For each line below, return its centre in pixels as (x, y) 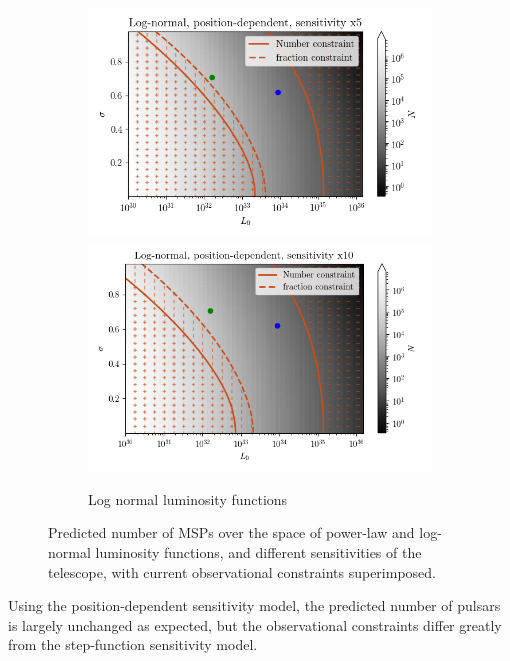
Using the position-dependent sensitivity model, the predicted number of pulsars (254, 605)
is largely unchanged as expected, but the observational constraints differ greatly (255, 624)
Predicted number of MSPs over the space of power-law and (231, 532)
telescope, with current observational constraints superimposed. (242, 571)
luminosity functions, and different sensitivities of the (258, 552)
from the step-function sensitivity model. (133, 644)
